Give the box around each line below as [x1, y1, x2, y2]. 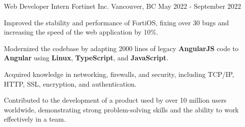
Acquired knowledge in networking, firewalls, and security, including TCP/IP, [4, 69, 234, 79]
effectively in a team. [4, 114, 66, 124]
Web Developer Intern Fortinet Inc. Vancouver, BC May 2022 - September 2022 [4, 1, 241, 11]
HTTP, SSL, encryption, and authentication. [4, 78, 137, 89]
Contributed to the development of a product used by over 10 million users [4, 95, 227, 105]
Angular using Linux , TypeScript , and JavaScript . [4, 53, 168, 63]
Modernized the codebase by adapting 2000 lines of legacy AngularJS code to [4, 43, 239, 53]
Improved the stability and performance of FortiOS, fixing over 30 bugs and [4, 17, 229, 27]
